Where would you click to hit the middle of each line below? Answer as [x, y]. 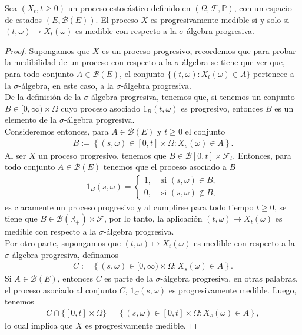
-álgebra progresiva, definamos [64, 254]
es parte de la [129, 278]
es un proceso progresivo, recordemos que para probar [199, 50]
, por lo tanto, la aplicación [153, 218]
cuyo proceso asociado [101, 108]
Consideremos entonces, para [57, 131]
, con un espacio [263, 8]
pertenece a [274, 73]
